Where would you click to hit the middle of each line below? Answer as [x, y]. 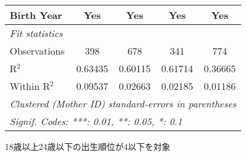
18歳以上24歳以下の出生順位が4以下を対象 [88, 146]
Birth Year [36, 15]
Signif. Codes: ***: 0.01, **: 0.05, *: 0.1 [96, 121]
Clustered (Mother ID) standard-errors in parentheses [123, 103]
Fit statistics [36, 33]
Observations [37, 51]
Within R [30, 86]
